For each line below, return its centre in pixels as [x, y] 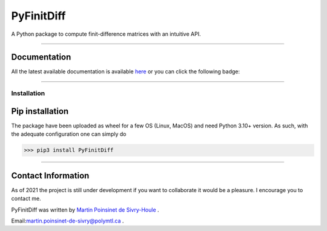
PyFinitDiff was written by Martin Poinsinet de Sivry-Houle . [85, 210]
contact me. [26, 199]
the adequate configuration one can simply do [69, 134]
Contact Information [50, 176]
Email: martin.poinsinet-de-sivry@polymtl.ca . [68, 221]
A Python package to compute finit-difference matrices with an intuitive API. [106, 34]
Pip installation [40, 111]
